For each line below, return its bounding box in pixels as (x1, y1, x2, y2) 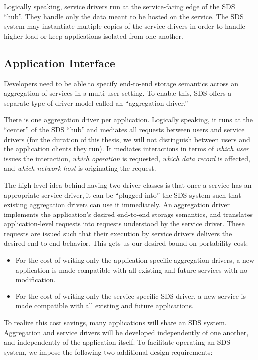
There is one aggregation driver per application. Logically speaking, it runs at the (4, 114, 253, 125)
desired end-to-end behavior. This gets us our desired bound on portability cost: (4, 238, 248, 248)
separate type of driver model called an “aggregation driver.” (4, 97, 188, 108)
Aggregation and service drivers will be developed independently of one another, (4, 327, 249, 337)
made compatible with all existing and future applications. (15, 300, 194, 311)
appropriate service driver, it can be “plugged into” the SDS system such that (4, 189, 241, 200)
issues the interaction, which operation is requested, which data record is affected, (4, 153, 250, 163)
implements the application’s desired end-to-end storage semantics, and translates (4, 209, 253, 219)
